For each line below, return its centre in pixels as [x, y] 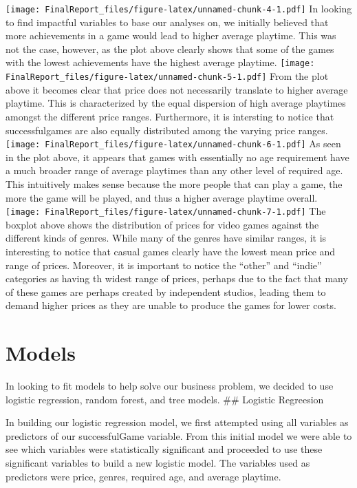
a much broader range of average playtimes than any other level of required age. [174, 170]
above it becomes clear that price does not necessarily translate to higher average [177, 89]
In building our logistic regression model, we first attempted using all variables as [177, 422]
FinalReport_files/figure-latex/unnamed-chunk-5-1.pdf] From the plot [167, 76]
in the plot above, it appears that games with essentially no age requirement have [177, 157]
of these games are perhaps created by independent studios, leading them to [166, 291]
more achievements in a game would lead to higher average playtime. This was [171, 35]
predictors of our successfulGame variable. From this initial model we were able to [179, 435]
